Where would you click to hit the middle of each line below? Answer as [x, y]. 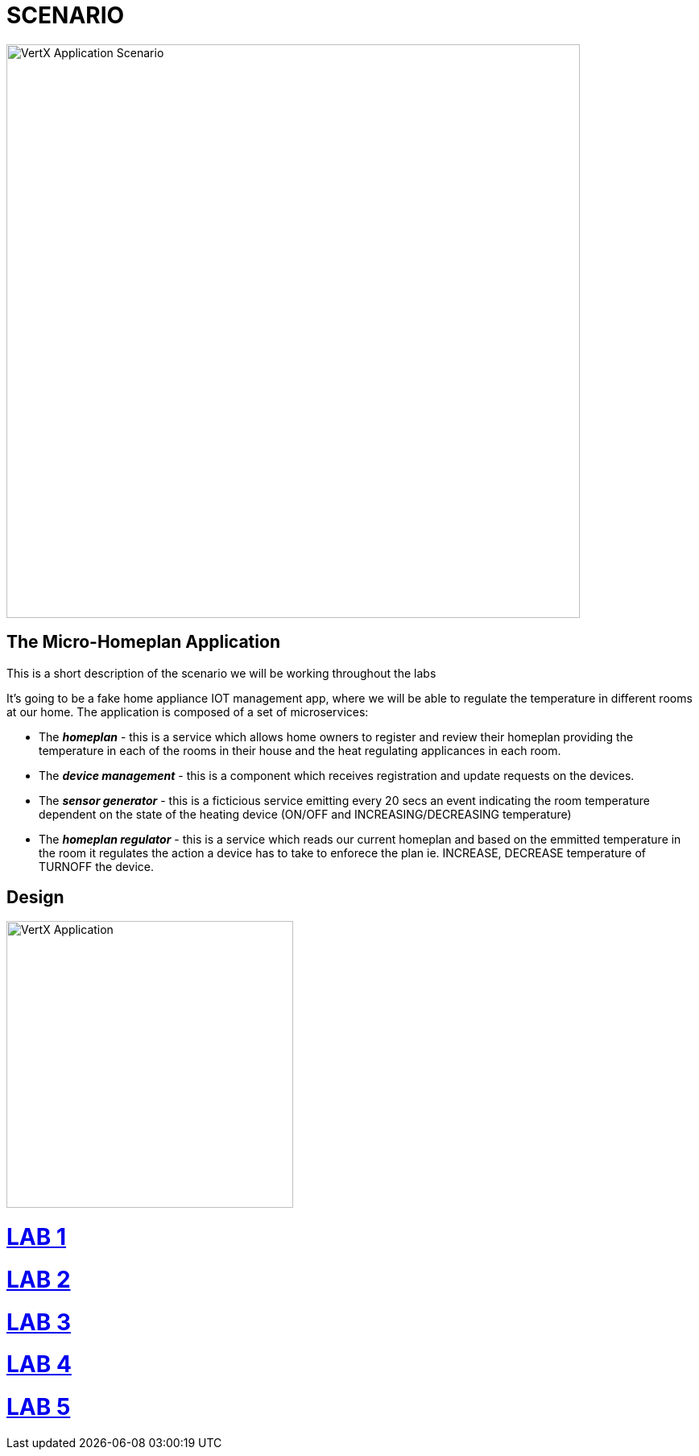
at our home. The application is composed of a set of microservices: [188, 711]
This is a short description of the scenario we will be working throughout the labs [221, 673]
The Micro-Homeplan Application [143, 642]
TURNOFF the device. [97, 866]
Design [35, 898]
